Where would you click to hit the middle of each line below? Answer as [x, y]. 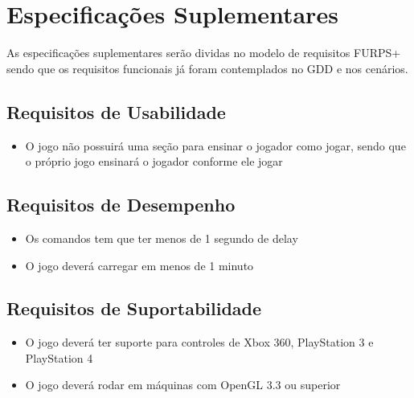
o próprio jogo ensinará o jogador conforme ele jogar [154, 161]
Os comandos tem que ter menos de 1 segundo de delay [162, 238]
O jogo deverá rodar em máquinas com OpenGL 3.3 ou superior [183, 385]
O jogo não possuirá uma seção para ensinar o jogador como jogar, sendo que [215, 145]
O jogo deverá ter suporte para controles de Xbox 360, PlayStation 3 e [199, 342]
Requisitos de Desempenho [121, 205]
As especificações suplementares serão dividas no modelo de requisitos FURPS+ [204, 53]
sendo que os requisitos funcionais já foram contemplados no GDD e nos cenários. [207, 68]
